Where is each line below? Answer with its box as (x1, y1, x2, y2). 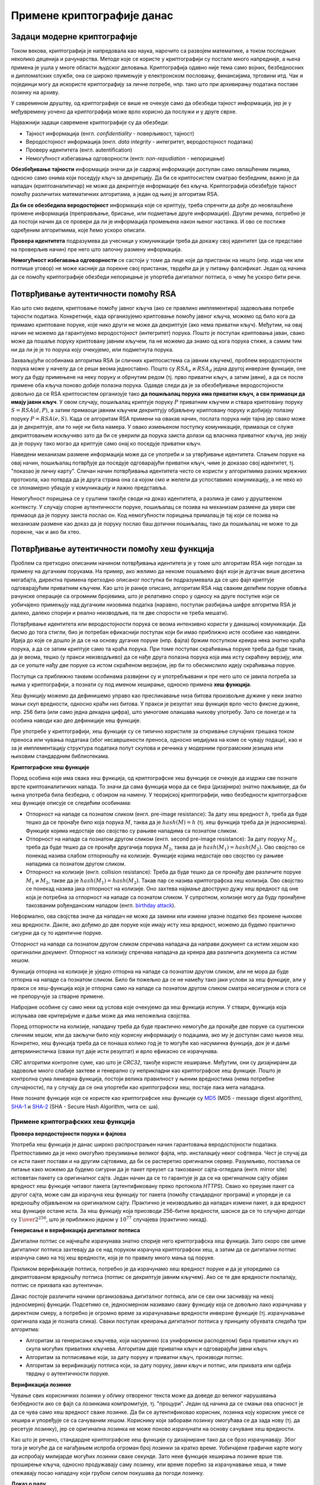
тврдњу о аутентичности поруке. (25, 1370, 110, 1377)
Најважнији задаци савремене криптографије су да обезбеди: (11, 119, 169, 126)
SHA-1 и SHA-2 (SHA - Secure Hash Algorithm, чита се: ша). (11, 1102, 160, 1110)
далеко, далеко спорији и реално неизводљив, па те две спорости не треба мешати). (11, 609, 229, 617)
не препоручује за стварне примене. (11, 993, 105, 1000)
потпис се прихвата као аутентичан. (11, 1282, 104, 1289)
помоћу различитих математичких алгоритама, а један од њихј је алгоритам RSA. (11, 191, 219, 198)
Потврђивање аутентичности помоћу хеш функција (11, 544, 215, 554)
